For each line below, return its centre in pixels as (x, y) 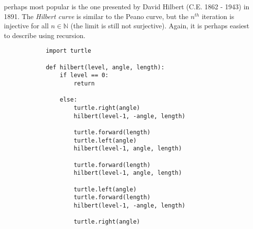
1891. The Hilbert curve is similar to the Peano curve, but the (96, 16)
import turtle (68, 51)
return (84, 83)
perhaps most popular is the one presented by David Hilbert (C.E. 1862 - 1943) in (127, 6)
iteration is (218, 16)
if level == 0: (84, 75)
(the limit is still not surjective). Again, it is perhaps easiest (160, 26)
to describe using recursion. (45, 35)
